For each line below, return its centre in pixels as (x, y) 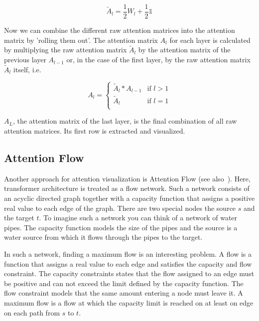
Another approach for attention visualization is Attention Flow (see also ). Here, (127, 178)
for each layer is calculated (210, 40)
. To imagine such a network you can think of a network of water (138, 218)
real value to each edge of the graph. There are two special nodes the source (120, 208)
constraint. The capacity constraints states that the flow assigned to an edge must (129, 273)
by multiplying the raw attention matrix (65, 50)
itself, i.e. (27, 69)
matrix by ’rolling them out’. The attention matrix (81, 40)
